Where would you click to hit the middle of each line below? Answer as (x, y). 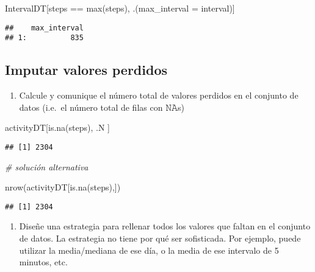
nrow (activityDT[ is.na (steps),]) (63, 187)
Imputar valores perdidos (86, 70)
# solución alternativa (47, 166)
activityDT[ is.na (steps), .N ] (57, 127)
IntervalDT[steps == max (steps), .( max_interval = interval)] (120, 8)
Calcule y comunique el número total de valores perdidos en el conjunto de (159, 95)
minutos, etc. (43, 262)
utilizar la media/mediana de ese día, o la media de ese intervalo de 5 (149, 250)
